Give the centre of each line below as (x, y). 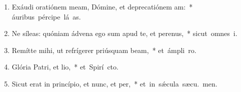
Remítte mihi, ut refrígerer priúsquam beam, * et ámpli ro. (104, 50)
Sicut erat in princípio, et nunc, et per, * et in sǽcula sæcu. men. (114, 83)
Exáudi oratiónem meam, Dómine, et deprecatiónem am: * (102, 6)
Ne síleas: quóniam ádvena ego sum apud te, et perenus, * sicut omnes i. (124, 33)
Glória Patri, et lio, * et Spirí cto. (65, 67)
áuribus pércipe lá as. (46, 16)
